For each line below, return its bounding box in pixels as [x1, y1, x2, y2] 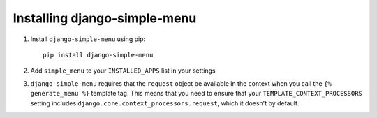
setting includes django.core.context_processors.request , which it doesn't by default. [30, 98, 300, 108]
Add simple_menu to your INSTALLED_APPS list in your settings [30, 66, 216, 75]
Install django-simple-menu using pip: [30, 35, 146, 43]
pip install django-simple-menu [43, 51, 154, 59]
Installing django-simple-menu [13, 10, 197, 26]
